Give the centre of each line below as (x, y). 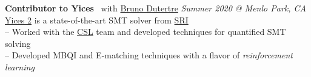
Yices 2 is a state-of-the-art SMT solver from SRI (97, 20)
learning (20, 66)
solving (18, 43)
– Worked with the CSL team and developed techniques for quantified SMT (145, 32)
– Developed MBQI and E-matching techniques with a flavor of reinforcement (149, 55)
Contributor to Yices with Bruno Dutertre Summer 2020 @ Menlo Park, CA (155, 8)
